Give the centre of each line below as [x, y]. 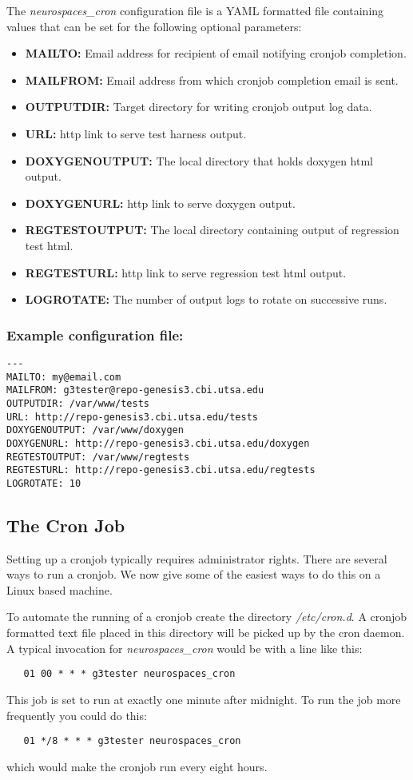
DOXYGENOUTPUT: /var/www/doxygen [95, 430]
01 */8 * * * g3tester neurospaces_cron [132, 741]
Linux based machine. [60, 589]
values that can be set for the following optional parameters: [154, 26]
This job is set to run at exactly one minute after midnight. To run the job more [204, 699]
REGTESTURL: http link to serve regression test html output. [186, 272]
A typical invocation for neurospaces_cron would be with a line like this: [185, 648]
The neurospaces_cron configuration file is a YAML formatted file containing [195, 10]
